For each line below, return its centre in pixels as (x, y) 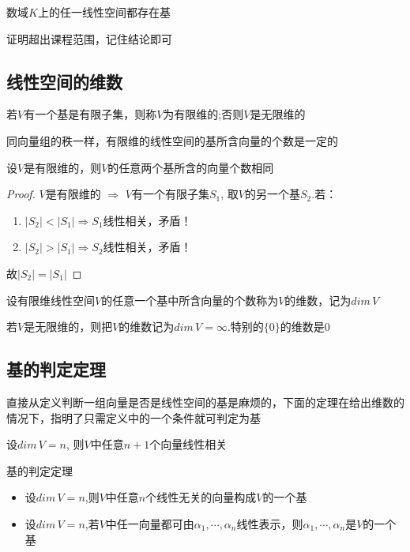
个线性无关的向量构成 (201, 497)
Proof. (21, 194)
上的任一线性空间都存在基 (104, 12)
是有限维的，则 (63, 167)
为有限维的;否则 (203, 114)
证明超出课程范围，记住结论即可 (89, 38)
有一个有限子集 (170, 194)
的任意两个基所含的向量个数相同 (191, 167)
